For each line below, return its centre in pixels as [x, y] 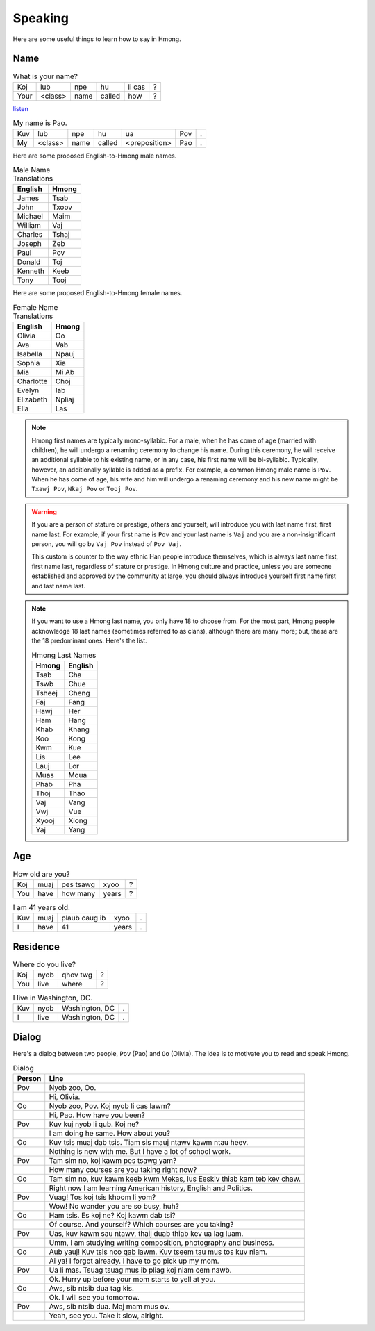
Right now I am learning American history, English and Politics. [151, 1188]
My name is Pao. [40, 123]
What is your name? [45, 76]
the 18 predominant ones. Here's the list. [89, 641]
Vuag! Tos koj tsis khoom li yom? [102, 1197]
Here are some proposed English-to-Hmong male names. [95, 156]
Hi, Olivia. [65, 1096]
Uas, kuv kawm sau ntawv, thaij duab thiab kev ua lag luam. [146, 1233]
